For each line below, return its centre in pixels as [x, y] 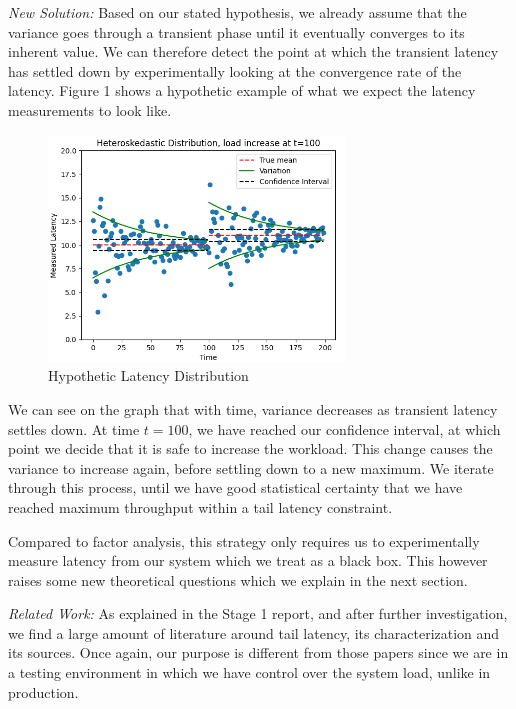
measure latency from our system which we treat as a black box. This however [248, 560]
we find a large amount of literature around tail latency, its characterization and [254, 632]
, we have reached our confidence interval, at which [344, 428]
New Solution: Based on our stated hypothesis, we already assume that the [237, 12]
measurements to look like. [90, 109]
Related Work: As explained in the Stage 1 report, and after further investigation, [258, 613]
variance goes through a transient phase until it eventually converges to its [236, 31]
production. [43, 691]
